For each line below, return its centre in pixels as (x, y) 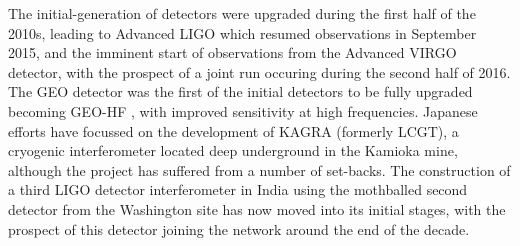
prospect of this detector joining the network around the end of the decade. (239, 228)
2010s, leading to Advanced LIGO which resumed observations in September (242, 32)
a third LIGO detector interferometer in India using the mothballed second (238, 189)
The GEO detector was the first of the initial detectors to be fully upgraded (240, 91)
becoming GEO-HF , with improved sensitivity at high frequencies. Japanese (243, 110)
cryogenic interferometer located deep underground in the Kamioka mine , (233, 150)
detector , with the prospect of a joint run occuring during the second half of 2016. (259, 71)
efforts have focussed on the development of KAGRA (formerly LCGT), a (233, 130)
